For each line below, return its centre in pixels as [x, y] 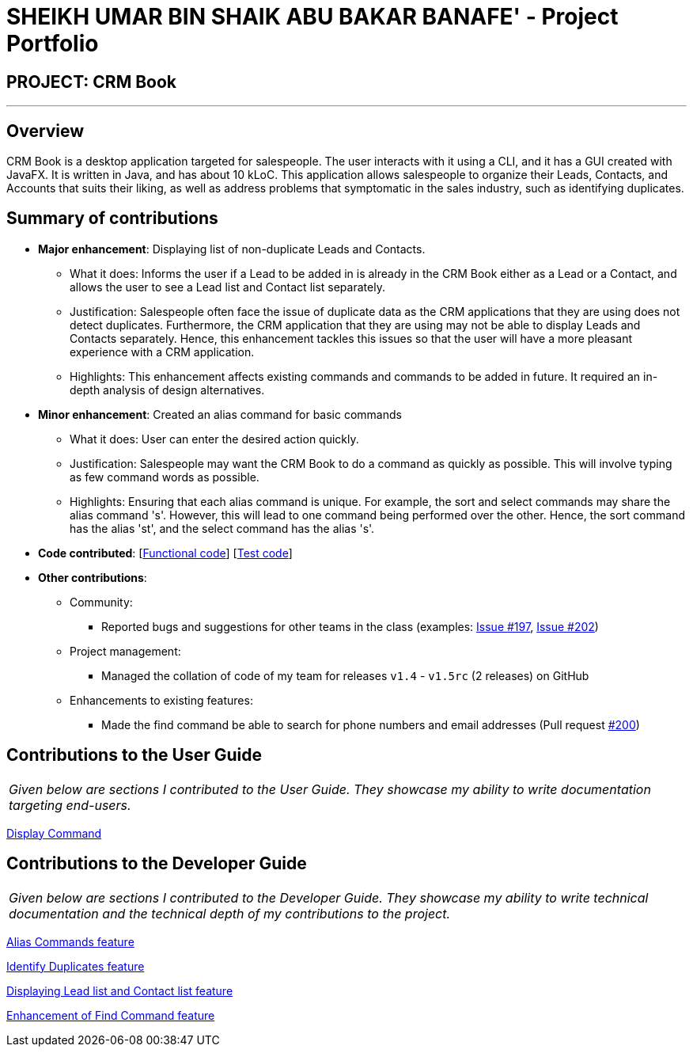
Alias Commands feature [70, 941]
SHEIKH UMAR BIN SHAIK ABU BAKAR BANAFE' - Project [312, 17]
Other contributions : [93, 577]
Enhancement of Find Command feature [111, 1015]
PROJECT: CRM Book [92, 82]
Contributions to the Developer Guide [157, 864]
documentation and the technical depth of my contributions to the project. [230, 913]
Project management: [125, 651]
